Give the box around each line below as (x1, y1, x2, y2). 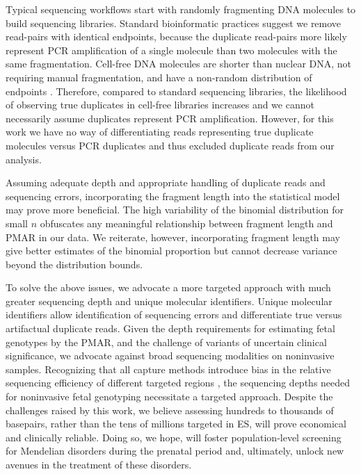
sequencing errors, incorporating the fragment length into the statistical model (6, 188, 340, 203)
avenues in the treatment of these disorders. (6, 457, 192, 471)
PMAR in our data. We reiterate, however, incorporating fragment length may (6, 229, 340, 244)
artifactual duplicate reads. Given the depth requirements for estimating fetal (6, 321, 335, 336)
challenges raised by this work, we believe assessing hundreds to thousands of (6, 402, 334, 417)
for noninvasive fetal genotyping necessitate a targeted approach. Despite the (6, 389, 333, 404)
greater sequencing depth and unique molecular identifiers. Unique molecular (6, 293, 332, 308)
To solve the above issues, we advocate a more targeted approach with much (6, 280, 331, 295)
